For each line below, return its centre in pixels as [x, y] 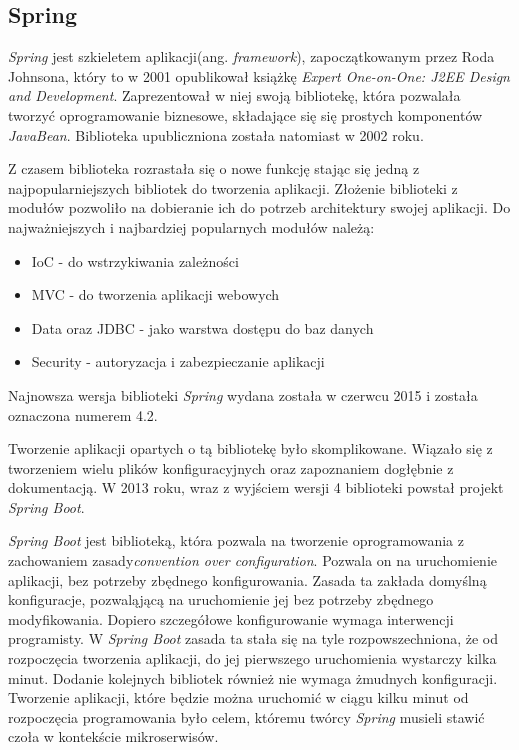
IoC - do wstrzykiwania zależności [135, 260]
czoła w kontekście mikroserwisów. [113, 736]
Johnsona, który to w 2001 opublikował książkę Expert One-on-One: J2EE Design [259, 75]
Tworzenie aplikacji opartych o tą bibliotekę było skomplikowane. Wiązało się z [250, 448]
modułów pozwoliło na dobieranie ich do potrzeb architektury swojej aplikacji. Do [259, 207]
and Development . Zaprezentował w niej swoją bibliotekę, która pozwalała [234, 95]
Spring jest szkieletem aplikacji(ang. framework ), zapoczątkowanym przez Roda [251, 56]
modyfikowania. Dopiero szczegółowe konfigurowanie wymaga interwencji [231, 618]
